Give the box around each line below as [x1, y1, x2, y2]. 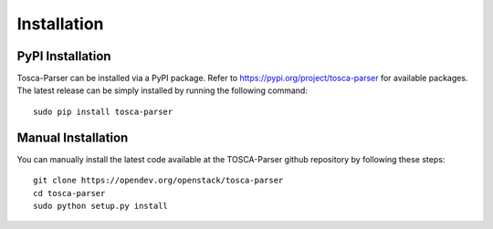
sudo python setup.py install [33, 201, 169, 211]
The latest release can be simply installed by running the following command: [16, 85, 308, 96]
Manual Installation [16, 130, 129, 145]
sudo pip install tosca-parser [33, 106, 173, 117]
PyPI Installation [16, 48, 111, 64]
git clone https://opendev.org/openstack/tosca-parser [33, 175, 284, 186]
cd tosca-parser [33, 188, 106, 198]
